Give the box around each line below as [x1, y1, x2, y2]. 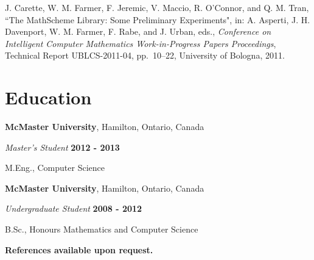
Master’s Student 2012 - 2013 [5, 140, 120, 153]
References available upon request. [5, 243, 153, 256]
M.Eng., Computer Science [5, 161, 105, 174]
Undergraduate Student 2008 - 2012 [5, 202, 142, 215]
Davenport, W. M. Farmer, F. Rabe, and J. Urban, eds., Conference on [5, 25, 271, 38]
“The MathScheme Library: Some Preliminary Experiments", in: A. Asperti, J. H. [5, 13, 310, 26]
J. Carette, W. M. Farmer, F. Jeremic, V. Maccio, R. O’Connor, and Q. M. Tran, [5, 1, 309, 13]
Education [5, 85, 92, 110]
